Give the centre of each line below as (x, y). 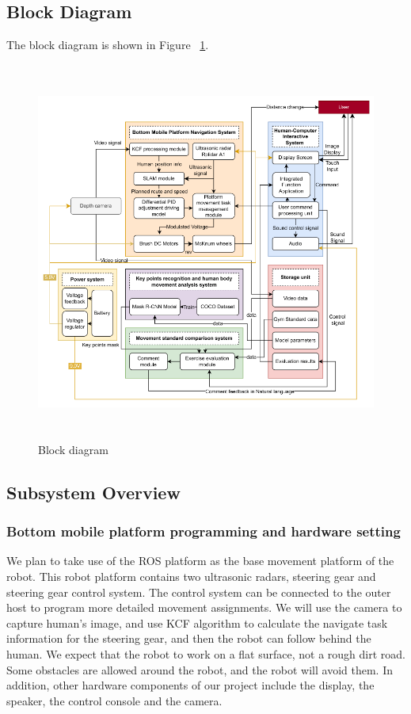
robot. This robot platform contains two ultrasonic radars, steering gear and (191, 577)
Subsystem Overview (93, 492)
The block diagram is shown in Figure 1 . (108, 45)
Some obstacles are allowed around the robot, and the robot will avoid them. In (200, 669)
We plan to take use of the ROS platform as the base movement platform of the (200, 561)
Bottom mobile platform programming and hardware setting (204, 531)
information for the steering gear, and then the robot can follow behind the (189, 638)
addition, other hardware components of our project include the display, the (190, 685)
